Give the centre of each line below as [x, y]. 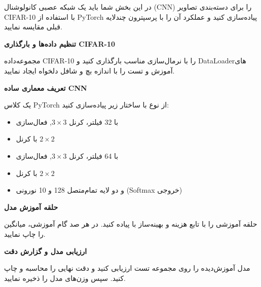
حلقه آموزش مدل [31, 207]
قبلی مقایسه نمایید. [33, 27]
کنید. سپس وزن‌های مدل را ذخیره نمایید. [65, 278]
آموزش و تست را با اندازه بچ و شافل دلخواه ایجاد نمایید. [89, 70]
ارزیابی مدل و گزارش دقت [46, 251]
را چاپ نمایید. [25, 234]
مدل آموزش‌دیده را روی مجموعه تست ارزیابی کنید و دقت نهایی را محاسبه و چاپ [127, 268]
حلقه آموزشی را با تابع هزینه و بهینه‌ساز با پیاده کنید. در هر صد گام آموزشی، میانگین [131, 224]
